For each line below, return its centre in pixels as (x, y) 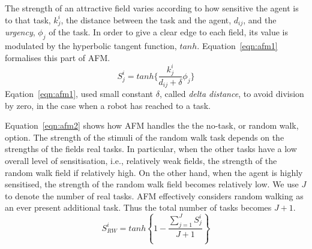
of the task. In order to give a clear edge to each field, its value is (169, 32)
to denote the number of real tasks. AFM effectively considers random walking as (154, 195)
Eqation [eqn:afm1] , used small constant (79, 94)
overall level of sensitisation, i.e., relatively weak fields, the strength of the (141, 160)
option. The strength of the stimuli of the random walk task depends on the (145, 137)
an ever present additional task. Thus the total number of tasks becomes (138, 207)
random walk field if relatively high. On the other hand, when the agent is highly (154, 172)
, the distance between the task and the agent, (146, 19)
